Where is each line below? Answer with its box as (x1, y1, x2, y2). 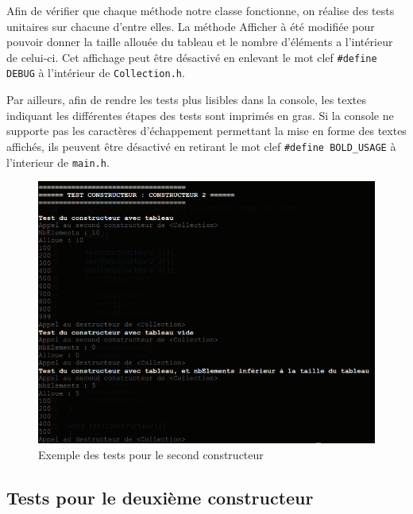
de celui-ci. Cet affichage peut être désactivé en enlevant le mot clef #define (6, 48, 377, 65)
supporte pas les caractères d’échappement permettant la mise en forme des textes (6, 122, 407, 139)
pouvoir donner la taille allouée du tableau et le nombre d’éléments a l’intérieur (6, 33, 393, 50)
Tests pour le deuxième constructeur (6, 485, 314, 509)
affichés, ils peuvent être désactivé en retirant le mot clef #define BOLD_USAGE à (6, 137, 396, 154)
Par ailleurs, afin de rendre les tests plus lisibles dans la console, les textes (6, 91, 367, 108)
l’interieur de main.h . (6, 153, 110, 170)
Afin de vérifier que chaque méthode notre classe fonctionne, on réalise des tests (6, 2, 395, 18)
